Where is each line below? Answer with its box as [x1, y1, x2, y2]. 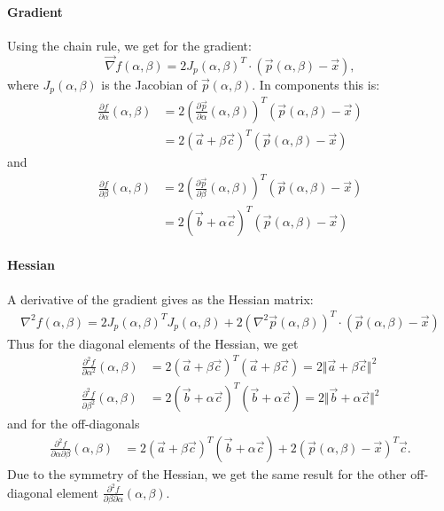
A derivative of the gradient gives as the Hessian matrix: [7, 289, 314, 308]
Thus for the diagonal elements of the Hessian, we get [7, 334, 299, 352]
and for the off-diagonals [7, 414, 140, 433]
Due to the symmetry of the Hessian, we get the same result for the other [7, 464, 407, 483]
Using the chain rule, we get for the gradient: [7, 35, 252, 54]
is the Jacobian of [101, 75, 198, 93]
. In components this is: [252, 75, 380, 93]
